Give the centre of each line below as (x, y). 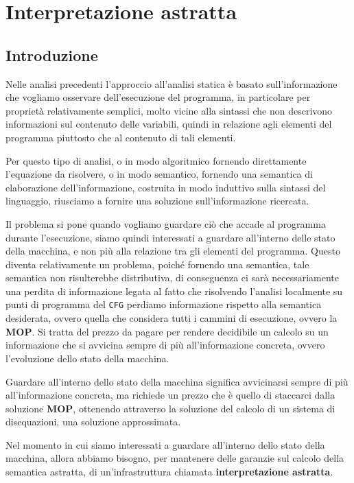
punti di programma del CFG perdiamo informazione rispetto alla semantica (164, 304)
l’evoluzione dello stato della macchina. (87, 358)
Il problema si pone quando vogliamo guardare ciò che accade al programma (166, 223)
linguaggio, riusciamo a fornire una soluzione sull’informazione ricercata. (157, 201)
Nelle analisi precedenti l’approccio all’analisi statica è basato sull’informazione (172, 83)
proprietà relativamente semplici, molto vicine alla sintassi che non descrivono (169, 110)
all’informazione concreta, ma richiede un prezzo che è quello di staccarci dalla (170, 395)
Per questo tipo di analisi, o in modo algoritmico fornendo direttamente (156, 160)
